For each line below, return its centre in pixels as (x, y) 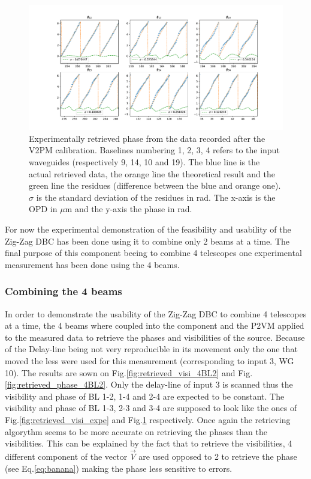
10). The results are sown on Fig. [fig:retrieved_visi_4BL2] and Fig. (129, 372)
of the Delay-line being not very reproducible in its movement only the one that (151, 349)
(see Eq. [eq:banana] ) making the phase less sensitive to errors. (119, 468)
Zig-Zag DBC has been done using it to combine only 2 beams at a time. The (147, 241)
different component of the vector (66, 456)
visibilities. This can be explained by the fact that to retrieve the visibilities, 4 (149, 443)
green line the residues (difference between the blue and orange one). (155, 185)
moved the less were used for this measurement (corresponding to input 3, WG (150, 360)
